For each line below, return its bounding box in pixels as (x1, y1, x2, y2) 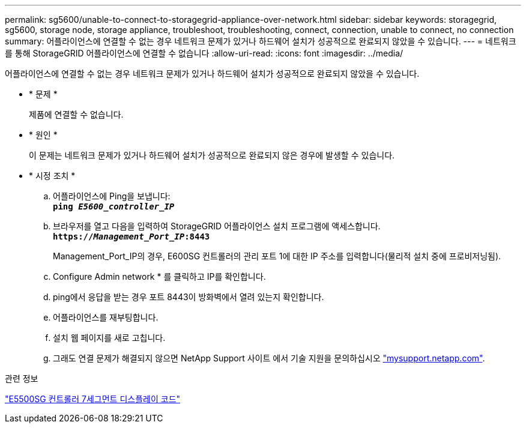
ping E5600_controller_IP (53, 202, 175, 211)
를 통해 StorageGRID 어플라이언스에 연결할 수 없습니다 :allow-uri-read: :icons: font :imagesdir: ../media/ (5, 48, 404, 58)
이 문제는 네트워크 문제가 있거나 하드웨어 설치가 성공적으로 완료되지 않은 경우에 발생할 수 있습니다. (29, 150, 395, 160)
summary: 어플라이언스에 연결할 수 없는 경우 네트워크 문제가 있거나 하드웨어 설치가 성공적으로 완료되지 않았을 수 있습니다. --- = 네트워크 (5, 36, 516, 46)
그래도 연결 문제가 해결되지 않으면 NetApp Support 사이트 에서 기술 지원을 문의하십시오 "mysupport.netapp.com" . (53, 353, 485, 363)
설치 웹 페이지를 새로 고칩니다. (53, 333, 166, 343)
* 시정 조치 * (29, 170, 76, 181)
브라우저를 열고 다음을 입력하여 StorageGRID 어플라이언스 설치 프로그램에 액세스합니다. (53, 221, 381, 231)
